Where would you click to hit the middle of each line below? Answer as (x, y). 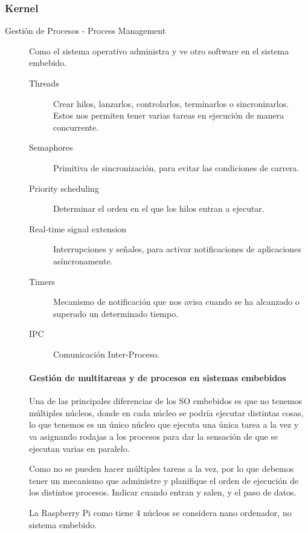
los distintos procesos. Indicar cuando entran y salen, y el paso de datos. (163, 492)
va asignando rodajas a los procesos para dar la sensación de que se (154, 437)
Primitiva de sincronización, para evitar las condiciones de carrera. (176, 167)
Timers (42, 281)
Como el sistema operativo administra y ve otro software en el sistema (159, 51)
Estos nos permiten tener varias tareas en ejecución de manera (169, 115)
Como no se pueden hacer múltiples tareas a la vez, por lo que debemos (162, 469)
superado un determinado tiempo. (116, 313)
